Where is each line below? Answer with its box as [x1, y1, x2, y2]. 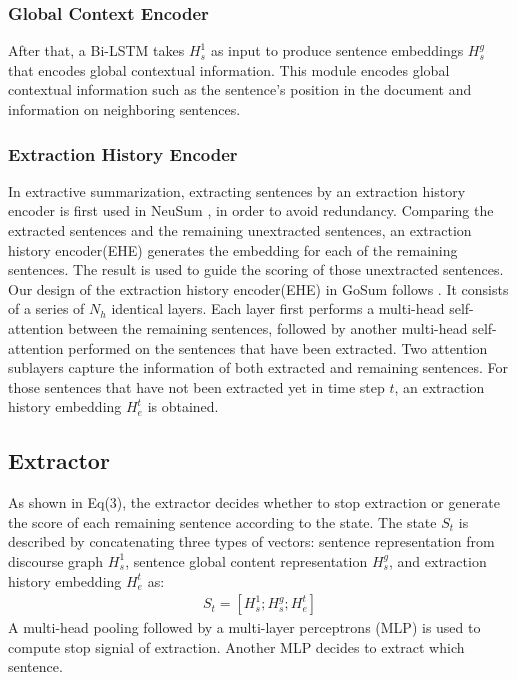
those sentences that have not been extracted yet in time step [8, 376, 385, 397]
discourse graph [8, 550, 104, 571]
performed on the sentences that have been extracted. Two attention [68, 337, 488, 358]
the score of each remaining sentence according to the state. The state [8, 511, 437, 532]
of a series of [8, 298, 85, 319]
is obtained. [147, 396, 219, 417]
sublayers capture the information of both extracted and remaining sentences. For [8, 357, 509, 378]
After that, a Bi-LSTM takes [8, 40, 185, 61]
